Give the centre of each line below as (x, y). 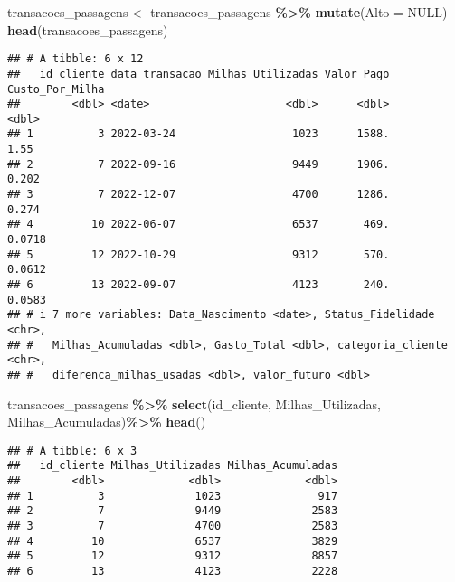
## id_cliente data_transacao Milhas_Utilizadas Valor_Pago (199, 74)
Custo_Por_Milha (56, 89)
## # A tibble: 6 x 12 (76, 59)
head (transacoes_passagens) (88, 29)
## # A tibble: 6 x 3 (72, 451)
